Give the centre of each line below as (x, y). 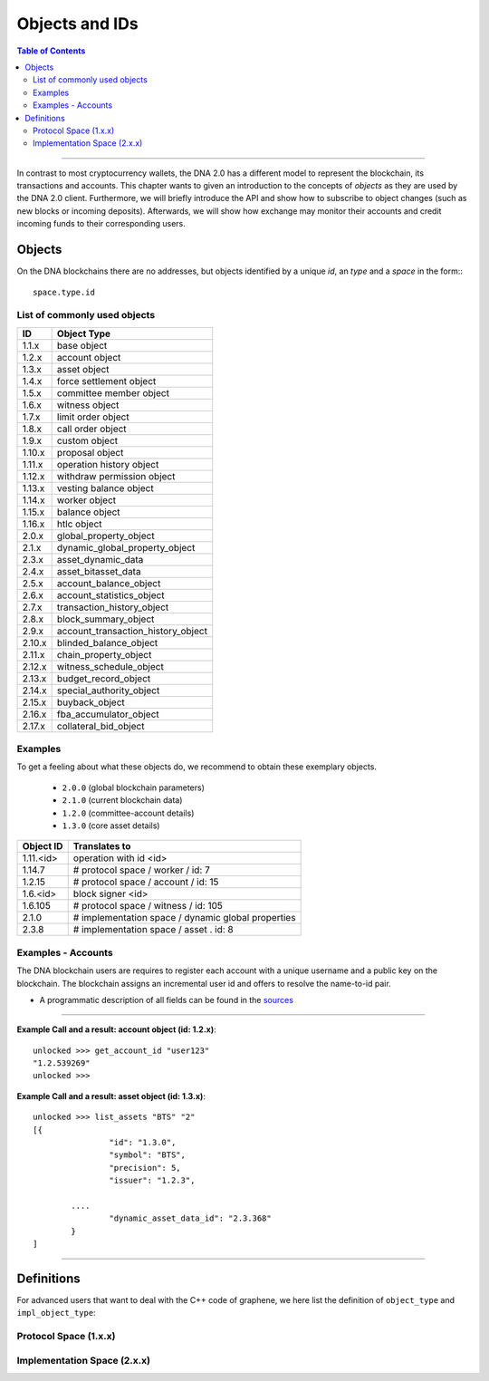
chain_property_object (104, 654)
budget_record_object (104, 678)
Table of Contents (51, 51)
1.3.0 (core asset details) (111, 826)
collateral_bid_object (101, 726)
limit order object (93, 417)
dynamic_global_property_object (126, 547)
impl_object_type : (56, 1313)
